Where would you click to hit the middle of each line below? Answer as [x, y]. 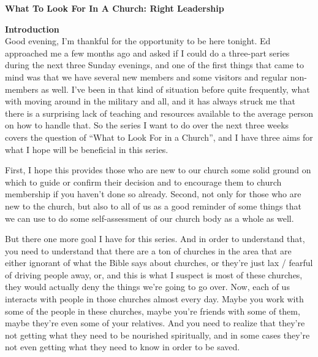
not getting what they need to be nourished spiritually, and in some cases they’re [157, 335]
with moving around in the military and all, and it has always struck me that [150, 101]
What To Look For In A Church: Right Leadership [115, 8]
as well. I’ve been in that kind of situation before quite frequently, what [176, 89]
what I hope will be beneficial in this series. [87, 149]
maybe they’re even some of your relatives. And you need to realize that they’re [155, 323]
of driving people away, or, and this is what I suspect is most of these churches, [154, 274]
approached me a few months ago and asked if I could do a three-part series [147, 53]
